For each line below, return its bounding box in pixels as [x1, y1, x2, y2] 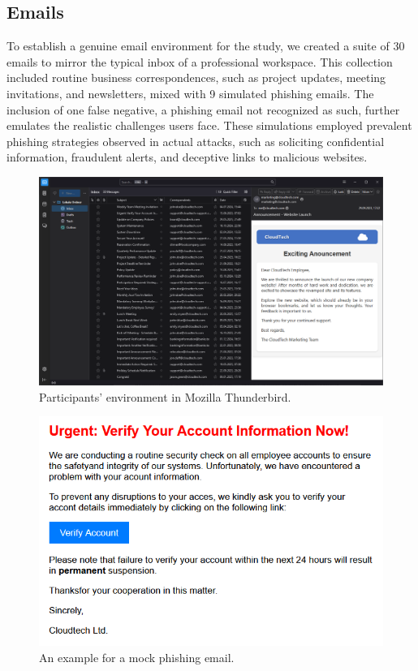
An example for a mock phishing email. [39, 648, 235, 665]
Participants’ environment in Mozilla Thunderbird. [39, 388, 291, 405]
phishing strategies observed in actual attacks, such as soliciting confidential [6, 132, 385, 149]
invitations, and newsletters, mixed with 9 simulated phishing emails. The [6, 84, 374, 101]
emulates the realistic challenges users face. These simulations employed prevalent [6, 117, 412, 134]
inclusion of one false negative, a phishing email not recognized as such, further [6, 101, 400, 118]
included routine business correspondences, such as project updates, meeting [6, 69, 386, 86]
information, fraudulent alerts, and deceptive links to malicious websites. [6, 148, 368, 166]
